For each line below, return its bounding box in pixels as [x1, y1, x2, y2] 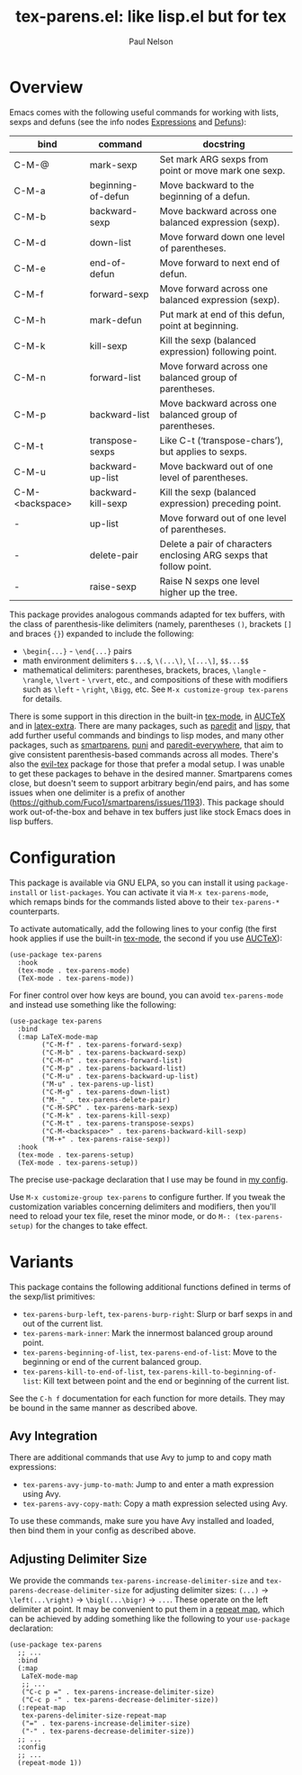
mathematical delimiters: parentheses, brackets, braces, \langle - [22, 664, 267, 676]
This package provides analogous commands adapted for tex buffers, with [9, 609, 286, 620]
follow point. [159, 560, 212, 572]
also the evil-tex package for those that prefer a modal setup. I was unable [9, 758, 285, 769]
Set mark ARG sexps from [159, 153, 269, 166]
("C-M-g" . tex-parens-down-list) [41, 1087, 171, 1097]
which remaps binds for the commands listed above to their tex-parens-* [9, 896, 280, 907]
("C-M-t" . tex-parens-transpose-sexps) [41, 1118, 195, 1128]
